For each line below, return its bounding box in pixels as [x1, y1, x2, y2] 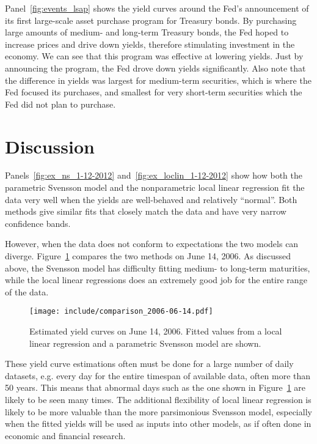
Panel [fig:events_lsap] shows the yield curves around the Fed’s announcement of [5, 2, 309, 14]
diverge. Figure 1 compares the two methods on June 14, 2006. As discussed [5, 250, 291, 262]
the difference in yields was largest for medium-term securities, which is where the [5, 73, 312, 86]
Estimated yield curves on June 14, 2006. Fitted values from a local [29, 325, 282, 338]
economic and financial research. [5, 429, 126, 442]
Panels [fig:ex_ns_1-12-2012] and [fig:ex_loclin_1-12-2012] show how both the [5, 169, 302, 182]
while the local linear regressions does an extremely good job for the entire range [5, 273, 307, 286]
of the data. [5, 285, 49, 298]
